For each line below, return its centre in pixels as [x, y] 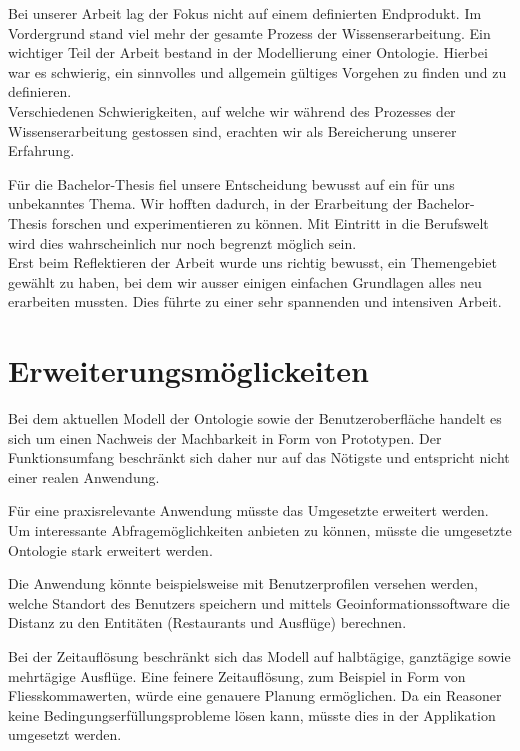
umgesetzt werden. [65, 734]
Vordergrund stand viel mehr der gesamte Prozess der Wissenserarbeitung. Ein [249, 32]
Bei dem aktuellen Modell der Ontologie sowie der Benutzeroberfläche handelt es [255, 418]
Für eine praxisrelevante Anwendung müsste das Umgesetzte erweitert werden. [248, 510]
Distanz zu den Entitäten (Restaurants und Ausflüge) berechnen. [207, 622]
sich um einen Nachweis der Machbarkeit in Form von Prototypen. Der [225, 437]
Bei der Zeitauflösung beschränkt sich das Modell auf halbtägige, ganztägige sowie [259, 655]
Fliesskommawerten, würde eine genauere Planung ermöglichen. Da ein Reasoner [255, 695]
